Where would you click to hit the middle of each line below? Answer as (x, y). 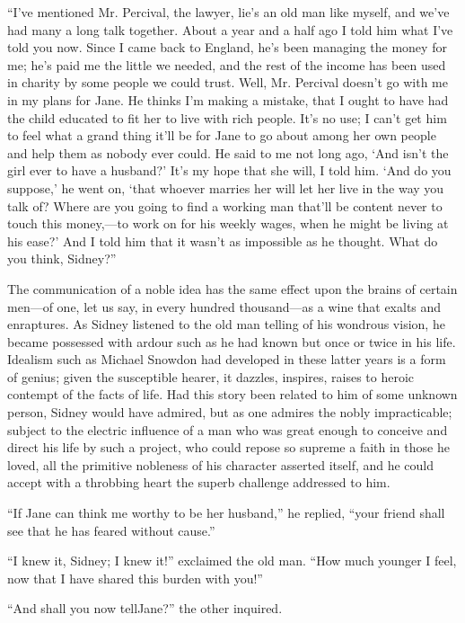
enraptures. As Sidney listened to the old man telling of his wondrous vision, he (226, 324)
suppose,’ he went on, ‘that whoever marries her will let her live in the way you (226, 187)
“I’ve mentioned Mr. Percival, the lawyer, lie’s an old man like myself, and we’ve (228, 12)
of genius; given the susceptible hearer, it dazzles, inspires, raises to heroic (211, 376)
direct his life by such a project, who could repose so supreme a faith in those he (228, 447)
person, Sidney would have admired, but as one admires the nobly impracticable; (230, 412)
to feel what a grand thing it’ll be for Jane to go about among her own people (222, 135)
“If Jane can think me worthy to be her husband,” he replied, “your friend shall (226, 513)
